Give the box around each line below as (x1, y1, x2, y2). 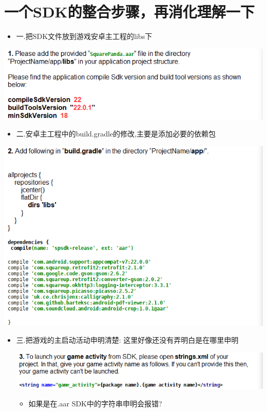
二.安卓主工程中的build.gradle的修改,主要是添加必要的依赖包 (16, 128, 216, 139)
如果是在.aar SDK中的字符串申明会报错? (28, 398, 162, 408)
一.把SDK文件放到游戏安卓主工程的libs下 (16, 31, 152, 42)
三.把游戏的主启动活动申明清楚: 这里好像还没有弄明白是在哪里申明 (16, 335, 239, 345)
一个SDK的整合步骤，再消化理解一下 (4, 1, 255, 22)
